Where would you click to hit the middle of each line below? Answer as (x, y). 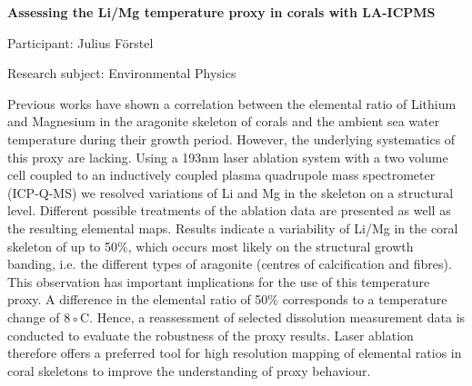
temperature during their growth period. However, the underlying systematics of (231, 139)
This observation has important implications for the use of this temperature (219, 281)
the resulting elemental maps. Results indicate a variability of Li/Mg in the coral (233, 228)
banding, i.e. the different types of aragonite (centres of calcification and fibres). (230, 264)
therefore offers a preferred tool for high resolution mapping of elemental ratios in (235, 353)
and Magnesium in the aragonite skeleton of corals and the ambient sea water (224, 121)
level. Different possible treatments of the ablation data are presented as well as (229, 210)
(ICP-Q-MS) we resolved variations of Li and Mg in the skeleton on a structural (231, 192)
